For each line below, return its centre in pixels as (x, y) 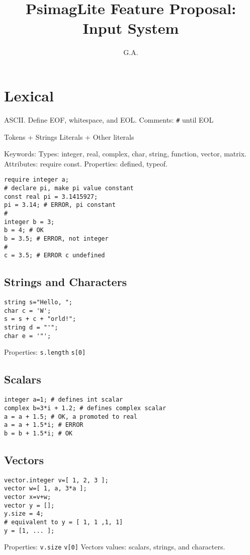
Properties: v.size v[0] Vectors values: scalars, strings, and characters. (115, 547)
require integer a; (36, 180)
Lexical (29, 95)
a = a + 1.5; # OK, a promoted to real (71, 417)
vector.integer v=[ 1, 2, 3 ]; (56, 480)
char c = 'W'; (28, 311)
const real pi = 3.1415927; (51, 197)
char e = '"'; (28, 336)
